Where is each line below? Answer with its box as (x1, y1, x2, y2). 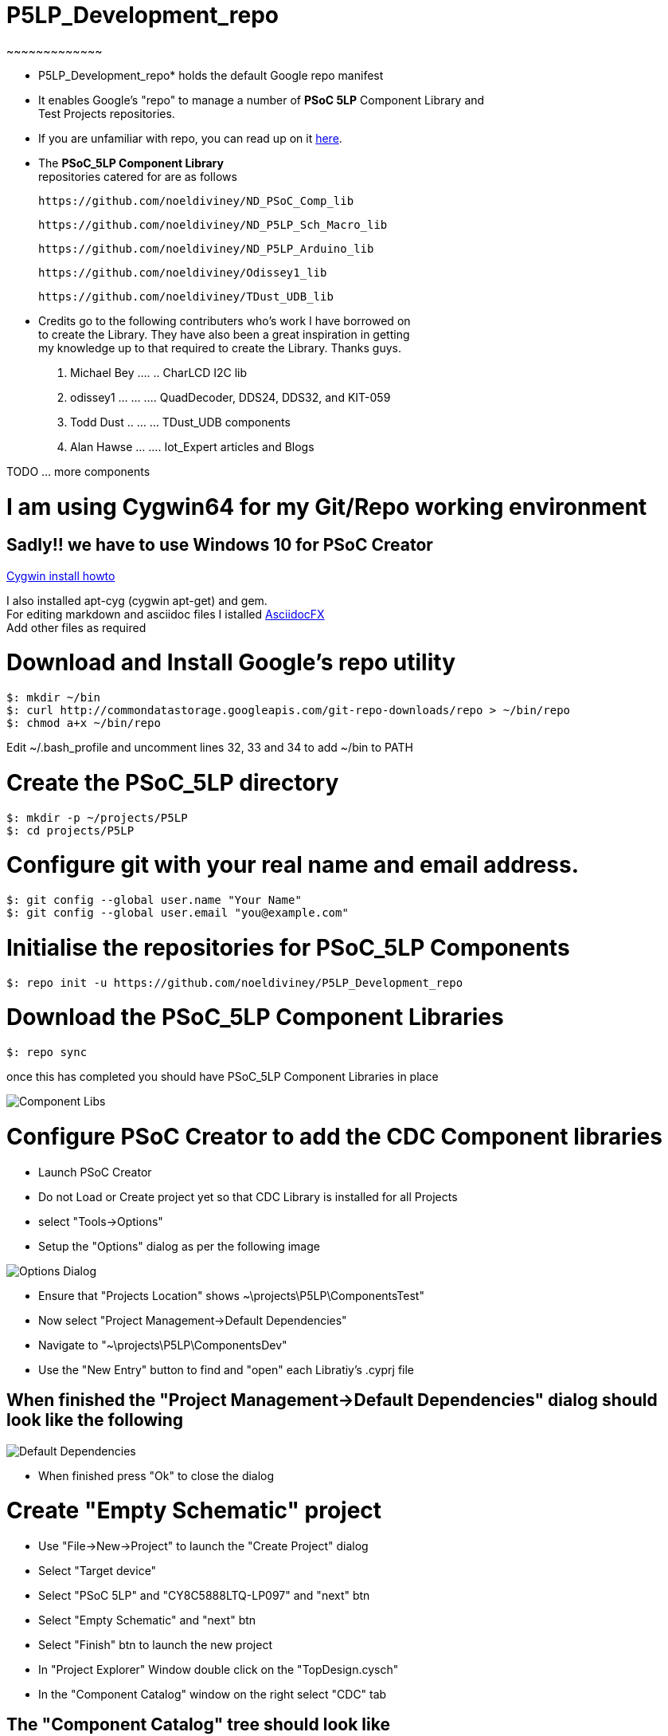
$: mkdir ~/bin (6, 691, 101, 705)
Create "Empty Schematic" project (6, 1497, 382, 1525)
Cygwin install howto (6, 568, 115, 583)
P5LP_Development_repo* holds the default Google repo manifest (38, 68, 384, 82)
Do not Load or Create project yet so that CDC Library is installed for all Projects (38, 1189, 458, 1204)
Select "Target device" (38, 1564, 157, 1578)
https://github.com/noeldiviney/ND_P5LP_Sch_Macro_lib (38, 218, 388, 231)
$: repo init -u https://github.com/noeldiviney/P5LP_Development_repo (6, 976, 463, 989)
